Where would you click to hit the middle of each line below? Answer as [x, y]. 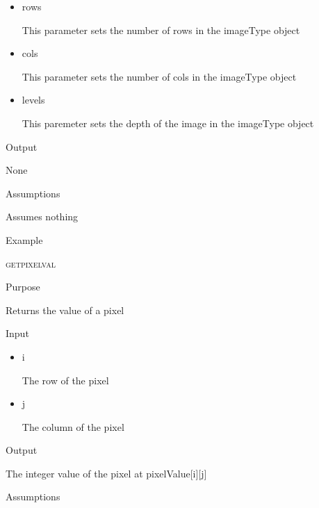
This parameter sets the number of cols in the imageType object [159, 76]
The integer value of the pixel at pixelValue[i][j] [106, 473]
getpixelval [31, 263]
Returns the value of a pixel [65, 310]
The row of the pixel [65, 380]
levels [33, 100]
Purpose [23, 287]
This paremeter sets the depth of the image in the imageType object [168, 123]
